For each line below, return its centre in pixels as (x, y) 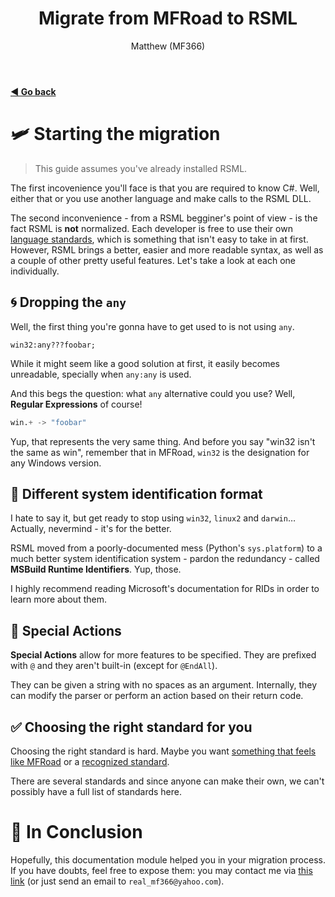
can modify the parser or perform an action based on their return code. (157, 696)
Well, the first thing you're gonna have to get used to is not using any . (152, 326)
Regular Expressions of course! (76, 404)
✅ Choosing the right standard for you (131, 727)
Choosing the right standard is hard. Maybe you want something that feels (163, 751)
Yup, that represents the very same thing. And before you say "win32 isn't (163, 441)
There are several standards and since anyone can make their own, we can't (167, 781)
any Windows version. (56, 463)
